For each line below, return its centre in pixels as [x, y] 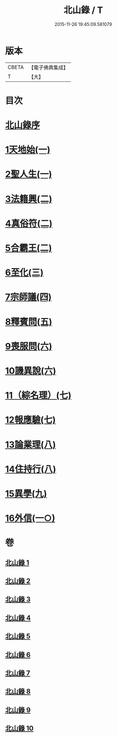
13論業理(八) [30, 444]
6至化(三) [24, 273]
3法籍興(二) [29, 199]
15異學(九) [26, 494]
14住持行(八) [31, 469]
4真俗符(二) [29, 223]
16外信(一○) [30, 518]
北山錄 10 [19, 728]
